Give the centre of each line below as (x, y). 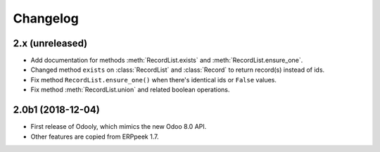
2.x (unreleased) (50, 43)
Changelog (46, 18)
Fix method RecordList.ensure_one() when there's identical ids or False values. (154, 80)
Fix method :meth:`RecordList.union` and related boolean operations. (130, 90)
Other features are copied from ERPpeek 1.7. (95, 137)
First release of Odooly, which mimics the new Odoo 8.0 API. (119, 127)
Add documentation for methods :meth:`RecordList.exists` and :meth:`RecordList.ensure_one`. (167, 61)
